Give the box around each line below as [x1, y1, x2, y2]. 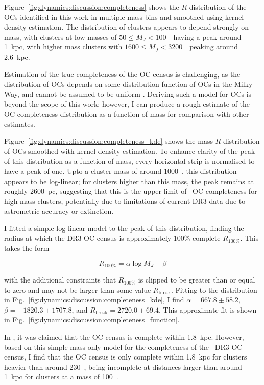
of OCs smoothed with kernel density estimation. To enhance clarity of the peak [4, 145, 255, 156]
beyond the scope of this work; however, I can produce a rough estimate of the [4, 98, 250, 109]
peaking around [189, 41, 238, 52]
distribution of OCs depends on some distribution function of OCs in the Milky [4, 79, 253, 89]
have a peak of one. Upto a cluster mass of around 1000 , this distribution [4, 165, 237, 176]
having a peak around [173, 31, 242, 42]
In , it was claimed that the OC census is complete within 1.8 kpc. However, [4, 331, 244, 342]
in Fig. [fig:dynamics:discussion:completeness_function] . [4, 314, 180, 325]
